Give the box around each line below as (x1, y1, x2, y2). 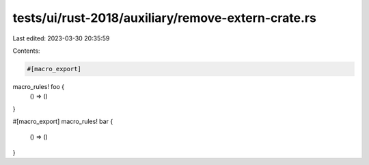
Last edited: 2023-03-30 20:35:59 (12, 34, 110, 42)
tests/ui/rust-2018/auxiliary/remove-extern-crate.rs (12, 10, 317, 25)
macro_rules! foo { (12, 82, 65, 90)
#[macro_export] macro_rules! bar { (12, 117, 113, 126)
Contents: (12, 47, 40, 55)
